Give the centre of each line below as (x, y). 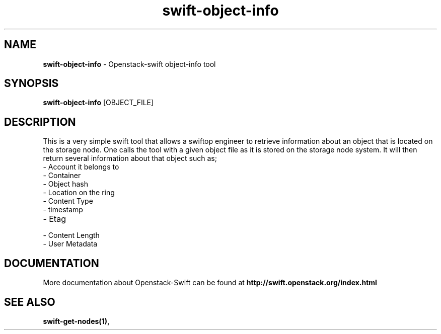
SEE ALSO (30, 302)
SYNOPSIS (31, 83)
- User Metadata (70, 244)
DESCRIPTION (40, 122)
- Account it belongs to (81, 167)
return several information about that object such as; (130, 158)
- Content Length (71, 235)
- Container (62, 176)
